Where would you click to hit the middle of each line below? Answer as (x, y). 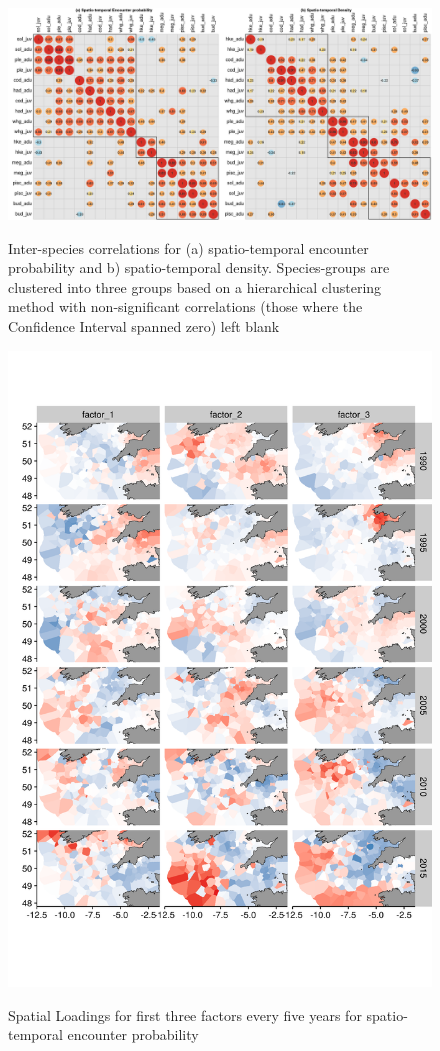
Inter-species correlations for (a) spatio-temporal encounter (188, 247)
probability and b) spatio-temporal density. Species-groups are (199, 267)
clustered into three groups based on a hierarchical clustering (195, 286)
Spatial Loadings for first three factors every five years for (185, 1014)
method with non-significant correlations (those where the (185, 306)
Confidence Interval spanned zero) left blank (144, 325)
